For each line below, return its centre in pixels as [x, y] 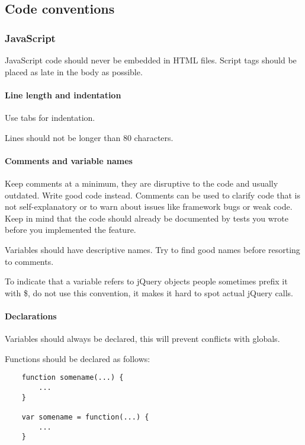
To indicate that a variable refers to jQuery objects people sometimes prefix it [146, 281]
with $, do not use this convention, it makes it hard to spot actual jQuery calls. [149, 292]
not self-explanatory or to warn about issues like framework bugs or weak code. [149, 207]
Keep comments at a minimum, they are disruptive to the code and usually [142, 183]
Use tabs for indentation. [50, 117]
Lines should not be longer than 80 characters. [89, 137]
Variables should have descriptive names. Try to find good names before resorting [152, 249]
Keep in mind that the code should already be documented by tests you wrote [147, 218]
